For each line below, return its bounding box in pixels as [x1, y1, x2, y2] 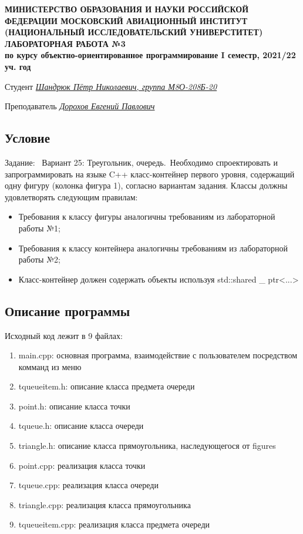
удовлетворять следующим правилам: [5, 190, 138, 203]
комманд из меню [18, 360, 82, 372]
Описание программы [5, 301, 130, 320]
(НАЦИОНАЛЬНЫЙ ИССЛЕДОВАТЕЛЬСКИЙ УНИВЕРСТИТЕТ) [5, 26, 263, 38]
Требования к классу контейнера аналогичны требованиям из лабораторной [18, 241, 288, 254]
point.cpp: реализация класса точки [18, 459, 146, 471]
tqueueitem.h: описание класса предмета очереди [18, 380, 195, 392]
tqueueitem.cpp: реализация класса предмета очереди [18, 518, 210, 530]
